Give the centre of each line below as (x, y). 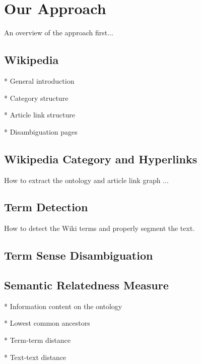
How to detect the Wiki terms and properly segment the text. (99, 228)
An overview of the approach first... (59, 33)
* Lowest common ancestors (47, 323)
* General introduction (39, 80)
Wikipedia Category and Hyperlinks (101, 159)
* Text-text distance (35, 357)
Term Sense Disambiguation (79, 255)
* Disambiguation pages (41, 131)
